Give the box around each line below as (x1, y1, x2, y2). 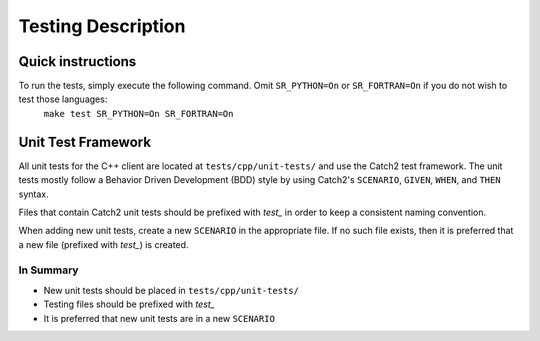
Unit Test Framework (18, 133, 152, 150)
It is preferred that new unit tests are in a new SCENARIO (43, 312, 275, 324)
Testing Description (18, 15, 186, 37)
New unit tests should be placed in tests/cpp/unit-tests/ (43, 284, 300, 296)
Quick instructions (18, 53, 137, 70)
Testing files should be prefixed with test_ (43, 298, 215, 310)
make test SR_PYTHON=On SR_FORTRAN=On (43, 108, 234, 119)
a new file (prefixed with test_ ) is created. (18, 238, 189, 250)
